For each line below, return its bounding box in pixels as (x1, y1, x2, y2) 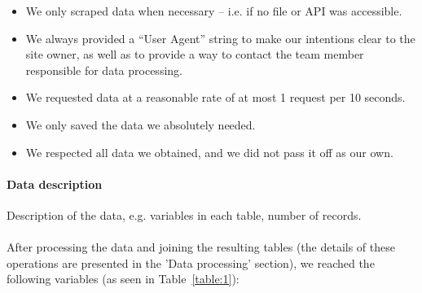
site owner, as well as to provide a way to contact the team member (25, 46, 364, 63)
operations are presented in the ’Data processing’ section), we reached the (7, 254, 375, 271)
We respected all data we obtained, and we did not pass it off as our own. (25, 143, 393, 160)
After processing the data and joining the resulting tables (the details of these (7, 238, 395, 256)
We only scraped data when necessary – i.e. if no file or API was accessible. (25, 2, 402, 19)
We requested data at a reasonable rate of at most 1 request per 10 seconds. (25, 89, 406, 106)
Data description (7, 175, 103, 192)
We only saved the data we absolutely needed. (25, 116, 256, 133)
